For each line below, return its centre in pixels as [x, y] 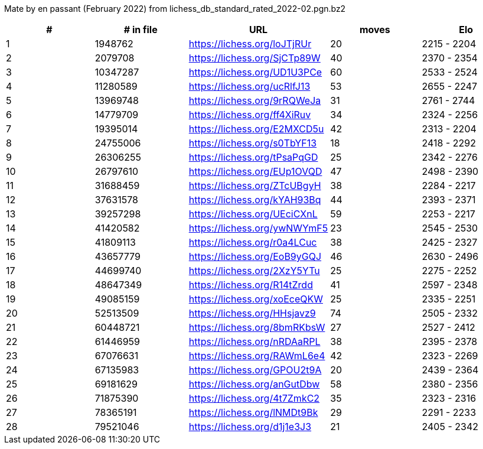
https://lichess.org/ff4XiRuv [250, 115]
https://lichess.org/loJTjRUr [250, 44]
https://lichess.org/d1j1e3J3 [250, 427]
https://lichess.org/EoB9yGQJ [255, 256]
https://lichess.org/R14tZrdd [251, 285]
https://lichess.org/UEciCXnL [253, 214]
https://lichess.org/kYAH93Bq [255, 200]
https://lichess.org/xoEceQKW [256, 299]
